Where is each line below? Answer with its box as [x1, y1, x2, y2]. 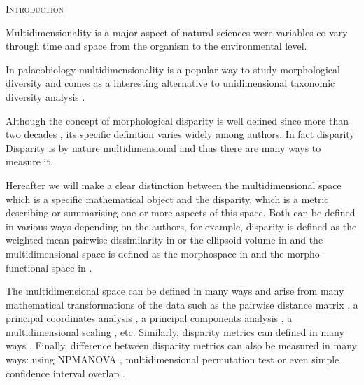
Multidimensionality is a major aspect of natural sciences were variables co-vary [6, 24, 348, 39]
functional [6, 260, 49, 274]
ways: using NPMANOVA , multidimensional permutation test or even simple [6, 352, 339, 367]
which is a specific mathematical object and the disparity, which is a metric [6, 191, 329, 206]
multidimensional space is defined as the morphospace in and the [6, 246, 284, 260]
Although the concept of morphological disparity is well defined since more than [6, 113, 349, 127]
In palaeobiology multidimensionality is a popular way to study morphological [6, 62, 340, 76]
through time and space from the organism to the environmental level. [6, 38, 307, 53]
